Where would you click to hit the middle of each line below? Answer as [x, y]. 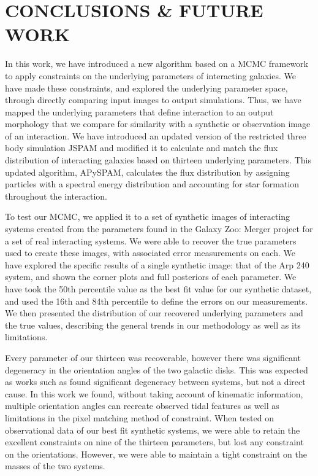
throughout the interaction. [56, 196]
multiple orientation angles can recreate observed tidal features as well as [142, 406]
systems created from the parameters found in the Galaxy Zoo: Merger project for [159, 229]
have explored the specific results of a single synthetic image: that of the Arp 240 [157, 264]
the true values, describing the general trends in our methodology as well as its [153, 325]
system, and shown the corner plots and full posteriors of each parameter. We [151, 277]
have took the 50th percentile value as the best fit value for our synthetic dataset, [158, 289]
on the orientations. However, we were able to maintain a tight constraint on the [156, 454]
